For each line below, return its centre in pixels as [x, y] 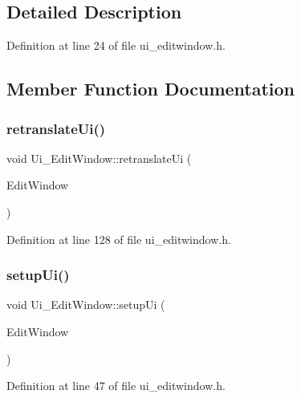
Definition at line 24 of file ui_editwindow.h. [116, 45]
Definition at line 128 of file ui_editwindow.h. [119, 239]
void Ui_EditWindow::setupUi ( [86, 305]
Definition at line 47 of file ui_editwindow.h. [116, 386]
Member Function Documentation [151, 89]
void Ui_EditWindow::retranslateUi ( [99, 158]
